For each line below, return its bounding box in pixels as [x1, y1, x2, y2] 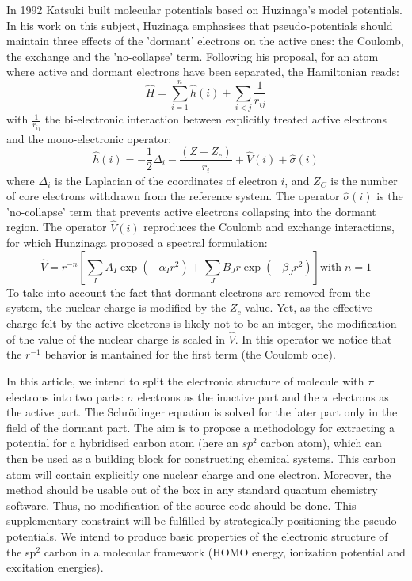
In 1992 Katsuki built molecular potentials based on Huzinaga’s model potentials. [6, 2, 402, 17]
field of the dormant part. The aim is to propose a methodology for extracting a [6, 419, 395, 435]
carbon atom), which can [261, 435, 382, 451]
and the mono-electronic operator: [6, 130, 172, 146]
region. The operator [6, 218, 107, 235]
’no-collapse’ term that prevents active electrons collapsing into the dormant [6, 203, 376, 219]
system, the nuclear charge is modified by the [6, 299, 227, 316]
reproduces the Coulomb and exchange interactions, [143, 218, 395, 235]
